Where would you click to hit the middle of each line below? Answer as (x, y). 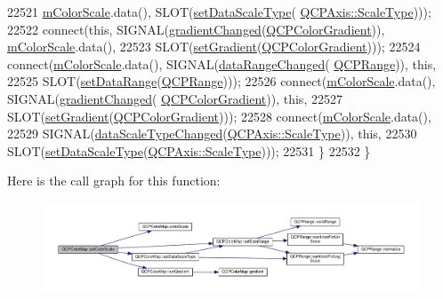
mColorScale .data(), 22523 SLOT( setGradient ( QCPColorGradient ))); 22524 (214, 47)
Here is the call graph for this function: (114, 181)
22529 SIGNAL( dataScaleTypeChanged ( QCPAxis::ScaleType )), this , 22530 (212, 134)
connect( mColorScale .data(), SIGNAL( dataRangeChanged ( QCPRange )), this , (222, 63)
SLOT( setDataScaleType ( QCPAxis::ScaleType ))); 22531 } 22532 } (189, 150)
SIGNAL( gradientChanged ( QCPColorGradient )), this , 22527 (175, 98)
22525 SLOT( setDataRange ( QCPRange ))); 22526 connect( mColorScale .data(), (221, 81)
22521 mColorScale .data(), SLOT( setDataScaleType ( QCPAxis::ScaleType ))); (219, 12)
